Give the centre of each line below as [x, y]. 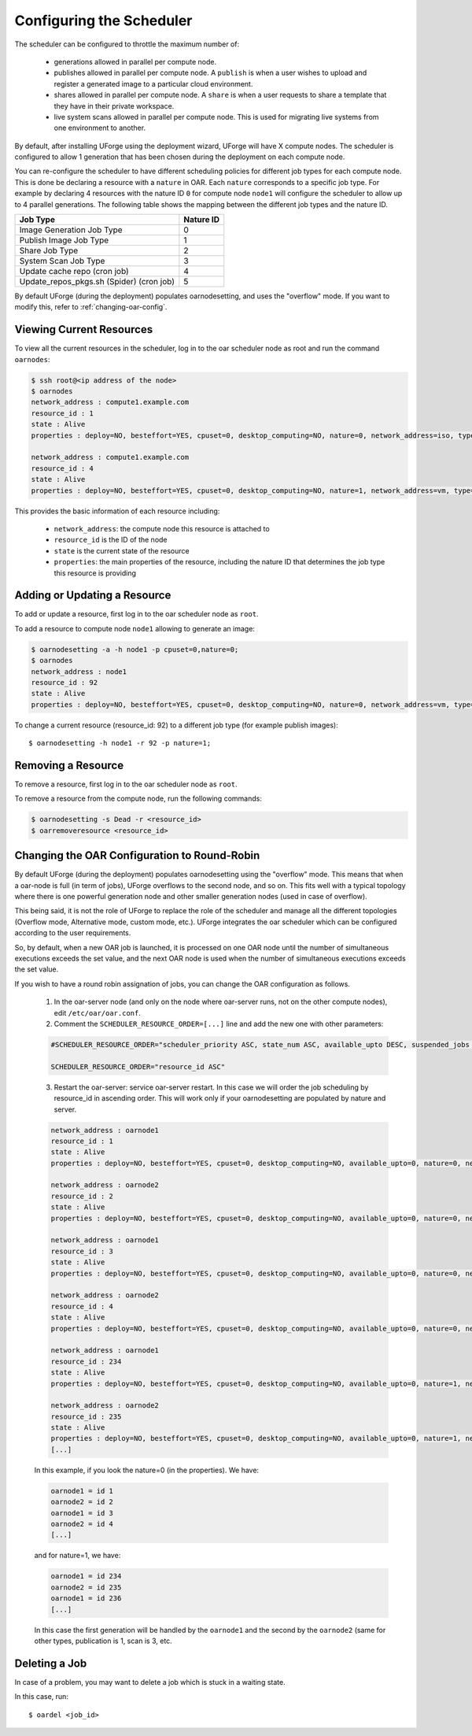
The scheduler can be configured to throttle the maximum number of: [127, 44]
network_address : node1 [79, 672]
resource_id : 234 [86, 1361]
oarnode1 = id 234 [86, 1576]
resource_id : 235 [86, 1416]
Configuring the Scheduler [103, 20]
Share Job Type [49, 250]
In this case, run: [41, 1697]
